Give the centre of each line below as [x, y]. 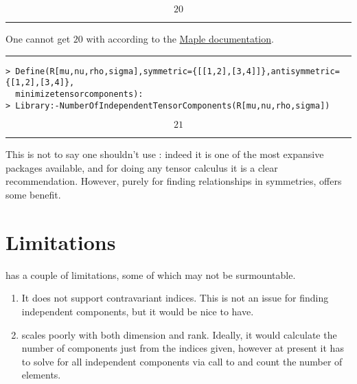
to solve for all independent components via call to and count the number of [182, 361]
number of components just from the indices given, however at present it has [183, 348]
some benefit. [33, 194]
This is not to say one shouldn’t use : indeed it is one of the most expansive [165, 154]
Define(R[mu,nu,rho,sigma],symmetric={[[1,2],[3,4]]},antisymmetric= [177, 71]
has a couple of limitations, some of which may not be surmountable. [151, 274]
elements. [41, 375]
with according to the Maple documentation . [180, 38]
